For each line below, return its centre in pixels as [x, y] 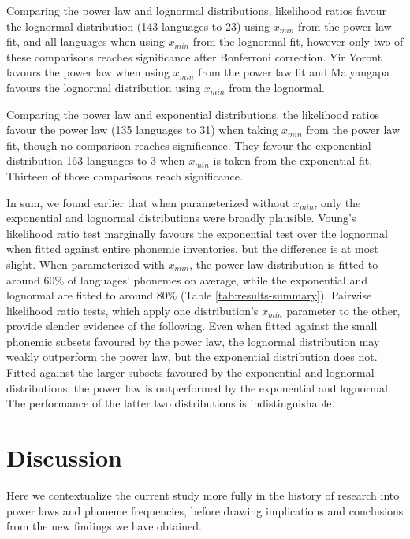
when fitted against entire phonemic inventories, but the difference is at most [192, 249]
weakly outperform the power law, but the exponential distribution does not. [192, 357]
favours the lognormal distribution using [104, 87]
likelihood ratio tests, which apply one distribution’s [132, 310]
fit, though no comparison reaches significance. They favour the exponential [189, 145]
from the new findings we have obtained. [104, 526]
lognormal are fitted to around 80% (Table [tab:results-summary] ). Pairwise [189, 295]
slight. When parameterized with [86, 264]
